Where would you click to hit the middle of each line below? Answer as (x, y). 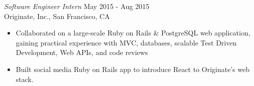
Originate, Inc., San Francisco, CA (57, 16)
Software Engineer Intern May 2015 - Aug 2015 (77, 6)
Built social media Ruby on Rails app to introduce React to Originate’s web (133, 69)
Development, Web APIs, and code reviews (82, 52)
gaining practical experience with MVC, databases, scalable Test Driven (126, 42)
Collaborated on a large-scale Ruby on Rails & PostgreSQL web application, (133, 33)
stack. (25, 79)
